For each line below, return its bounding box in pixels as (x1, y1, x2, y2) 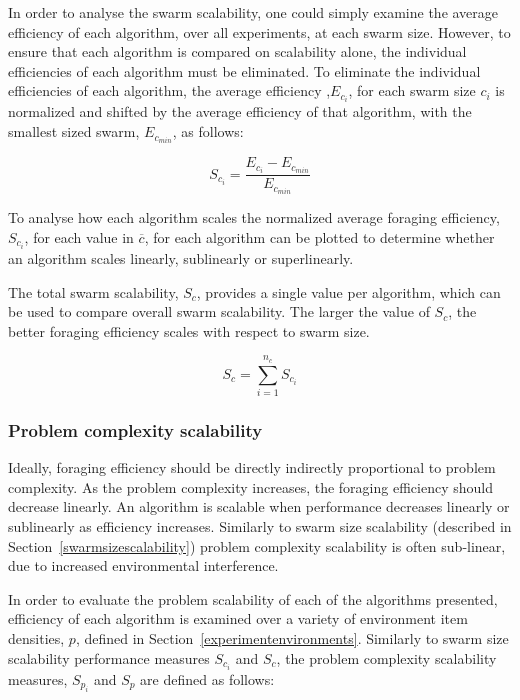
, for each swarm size (348, 80, 476, 101)
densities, (8, 627, 65, 648)
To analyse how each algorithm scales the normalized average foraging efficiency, (8, 207, 500, 228)
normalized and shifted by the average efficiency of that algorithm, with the (8, 101, 472, 122)
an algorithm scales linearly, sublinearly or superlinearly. (8, 248, 354, 269)
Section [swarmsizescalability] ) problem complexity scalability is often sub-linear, (8, 535, 506, 556)
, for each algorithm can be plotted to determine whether (144, 226, 495, 247)
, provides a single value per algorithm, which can (196, 281, 501, 302)
